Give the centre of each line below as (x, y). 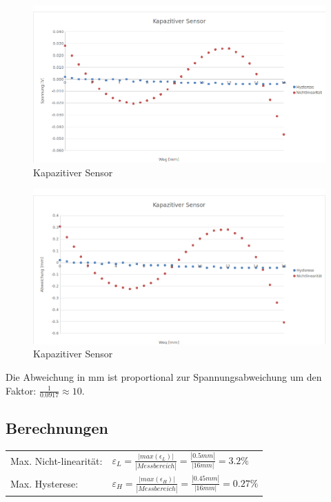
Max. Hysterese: (44, 484)
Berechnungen (57, 427)
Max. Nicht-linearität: (57, 461)
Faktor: (21, 390)
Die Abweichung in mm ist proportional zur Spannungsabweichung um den (164, 377)
